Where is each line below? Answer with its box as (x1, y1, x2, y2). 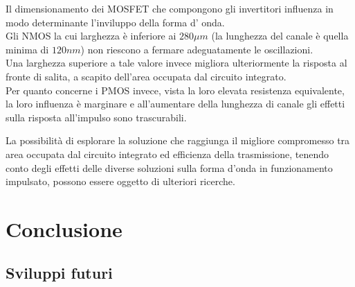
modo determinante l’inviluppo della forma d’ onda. (6, 15, 225, 29)
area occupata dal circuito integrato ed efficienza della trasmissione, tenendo (6, 146, 329, 161)
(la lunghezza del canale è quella (211, 28, 349, 43)
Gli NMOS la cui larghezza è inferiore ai (6, 28, 176, 43)
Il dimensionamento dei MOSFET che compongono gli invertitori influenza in (6, 1, 334, 15)
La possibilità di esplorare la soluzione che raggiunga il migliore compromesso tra (6, 133, 350, 148)
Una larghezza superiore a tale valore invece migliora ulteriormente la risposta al (6, 55, 347, 70)
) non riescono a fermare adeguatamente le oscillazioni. (80, 42, 313, 56)
